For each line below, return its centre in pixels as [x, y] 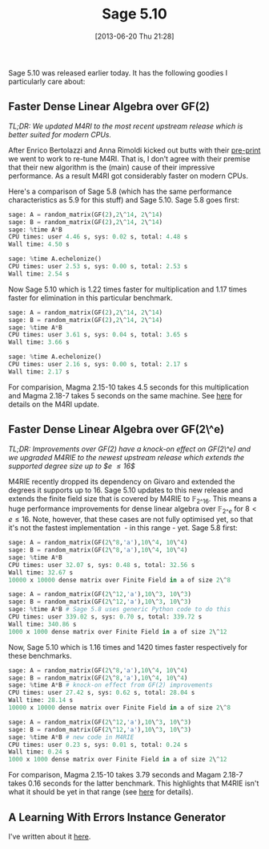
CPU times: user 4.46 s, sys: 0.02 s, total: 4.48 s [98, 237]
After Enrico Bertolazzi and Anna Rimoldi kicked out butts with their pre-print [134, 150]
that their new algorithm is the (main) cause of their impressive [112, 167]
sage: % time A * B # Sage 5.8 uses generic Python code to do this [119, 610]
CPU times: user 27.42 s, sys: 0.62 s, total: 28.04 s [102, 693]
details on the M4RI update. [54, 404]
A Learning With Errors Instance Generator [117, 817]
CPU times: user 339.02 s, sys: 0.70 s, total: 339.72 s [105, 617]
